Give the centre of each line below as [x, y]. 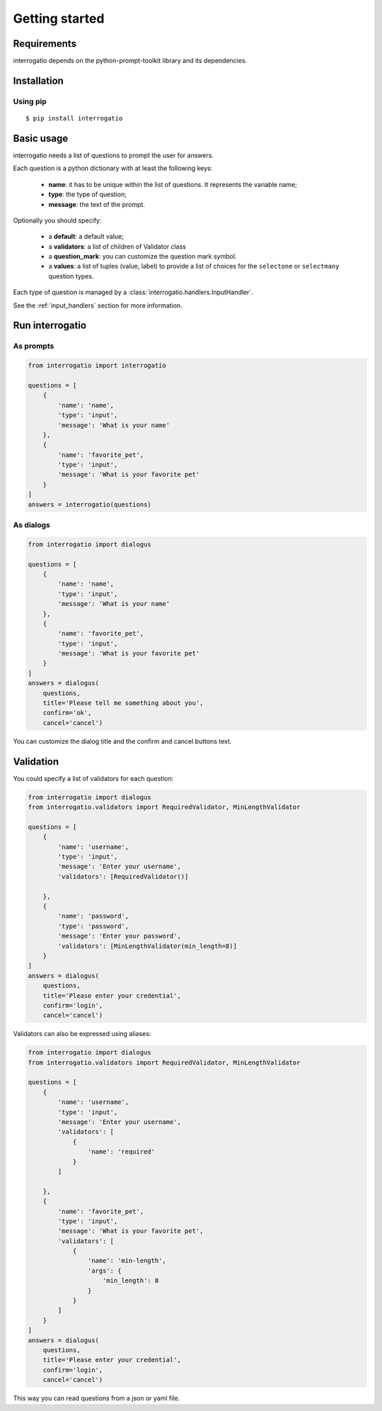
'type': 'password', [93, 926]
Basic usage [41, 138]
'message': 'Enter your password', [120, 936]
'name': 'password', [93, 916]
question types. [71, 276]
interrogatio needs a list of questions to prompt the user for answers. [113, 155]
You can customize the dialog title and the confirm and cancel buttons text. [122, 741]
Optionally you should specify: [57, 220]
